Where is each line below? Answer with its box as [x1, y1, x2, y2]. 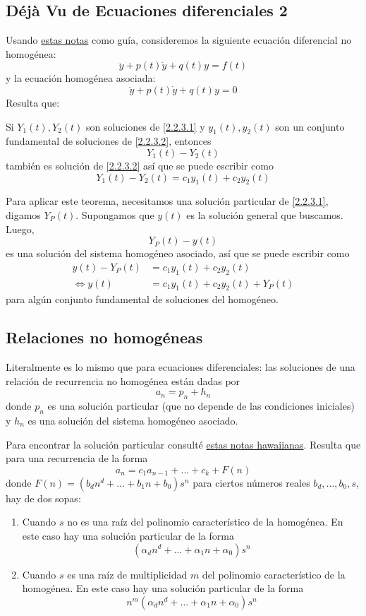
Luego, [6, 221, 35, 236]
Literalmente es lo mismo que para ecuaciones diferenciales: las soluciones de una [6, 360, 355, 374]
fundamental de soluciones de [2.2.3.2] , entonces [6, 134, 212, 148]
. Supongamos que [75, 207, 154, 222]
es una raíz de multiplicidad [67, 567, 188, 581]
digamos [6, 207, 41, 222]
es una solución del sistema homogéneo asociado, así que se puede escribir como [6, 246, 350, 261]
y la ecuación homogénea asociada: [6, 71, 156, 85]
